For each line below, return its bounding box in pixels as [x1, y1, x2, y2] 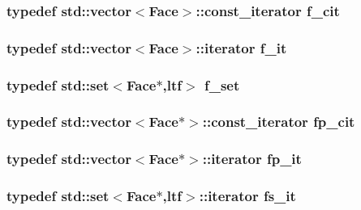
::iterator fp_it [202, 149, 302, 169]
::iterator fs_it [199, 186, 296, 206]
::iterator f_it [196, 37, 287, 57]
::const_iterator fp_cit [202, 111, 355, 132]
